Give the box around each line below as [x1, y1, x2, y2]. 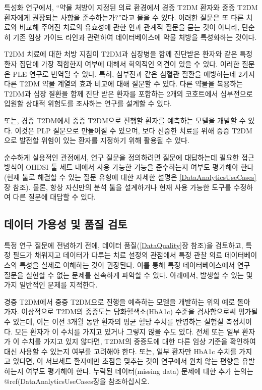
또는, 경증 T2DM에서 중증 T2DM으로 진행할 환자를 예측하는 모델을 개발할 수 [4, 115, 246, 125]
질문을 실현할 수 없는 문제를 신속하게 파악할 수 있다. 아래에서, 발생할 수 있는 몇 [4, 269, 253, 280]
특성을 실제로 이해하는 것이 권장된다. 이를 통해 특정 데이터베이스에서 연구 [19, 260, 250, 270]
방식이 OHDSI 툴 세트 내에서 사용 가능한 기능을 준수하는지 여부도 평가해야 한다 [4, 162, 254, 172]
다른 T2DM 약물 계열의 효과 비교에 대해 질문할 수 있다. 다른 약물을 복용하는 [4, 78, 243, 89]
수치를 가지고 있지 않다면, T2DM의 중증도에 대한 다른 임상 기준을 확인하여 [22, 336, 256, 347]
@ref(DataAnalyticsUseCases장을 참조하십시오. [4, 375, 150, 386]
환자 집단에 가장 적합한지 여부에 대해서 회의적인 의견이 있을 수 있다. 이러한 [4, 58, 240, 69]
